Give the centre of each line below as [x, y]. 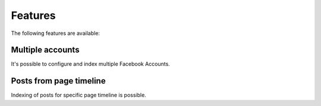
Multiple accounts [45, 50]
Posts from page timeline [59, 81]
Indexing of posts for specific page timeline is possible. [79, 95]
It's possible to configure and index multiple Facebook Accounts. [91, 64]
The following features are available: [56, 33]
